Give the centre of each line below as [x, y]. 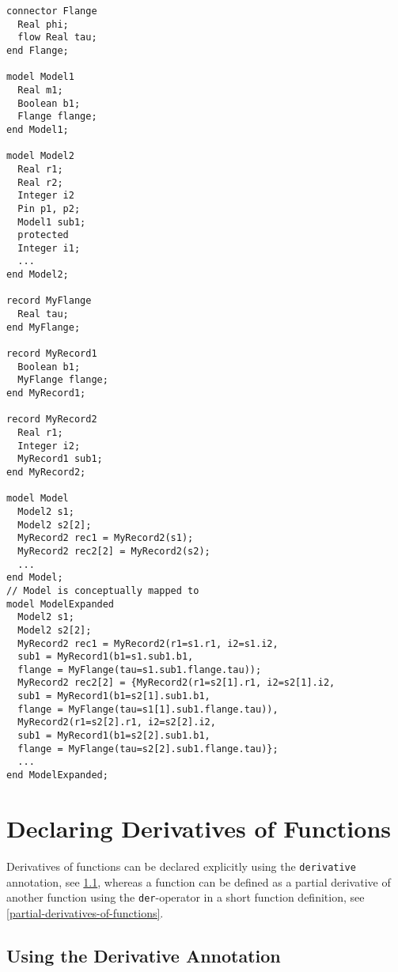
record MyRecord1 [52, 354]
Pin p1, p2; [49, 208]
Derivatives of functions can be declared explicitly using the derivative [181, 866]
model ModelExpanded [61, 604]
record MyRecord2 [52, 420]
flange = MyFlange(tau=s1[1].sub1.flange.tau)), [148, 709]
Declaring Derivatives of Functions [199, 828]
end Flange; [38, 50]
